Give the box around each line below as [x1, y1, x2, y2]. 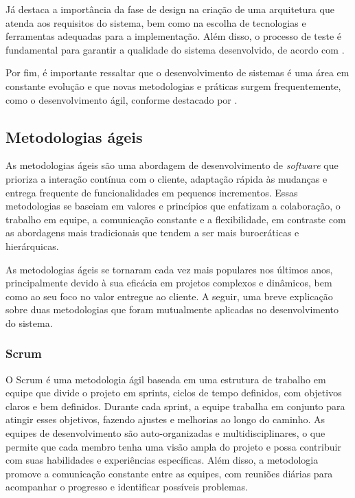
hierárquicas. [5, 238, 59, 253]
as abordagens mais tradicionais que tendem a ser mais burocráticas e [5, 225, 299, 240]
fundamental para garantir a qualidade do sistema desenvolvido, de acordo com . [5, 42, 345, 56]
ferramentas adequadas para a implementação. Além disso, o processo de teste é [5, 29, 342, 43]
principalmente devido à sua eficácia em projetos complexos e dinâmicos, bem [5, 275, 332, 290]
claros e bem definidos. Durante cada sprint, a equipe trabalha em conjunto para [5, 398, 345, 413]
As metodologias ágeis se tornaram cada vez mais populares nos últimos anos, [5, 262, 333, 276]
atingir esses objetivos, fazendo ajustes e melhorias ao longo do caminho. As [5, 412, 325, 427]
